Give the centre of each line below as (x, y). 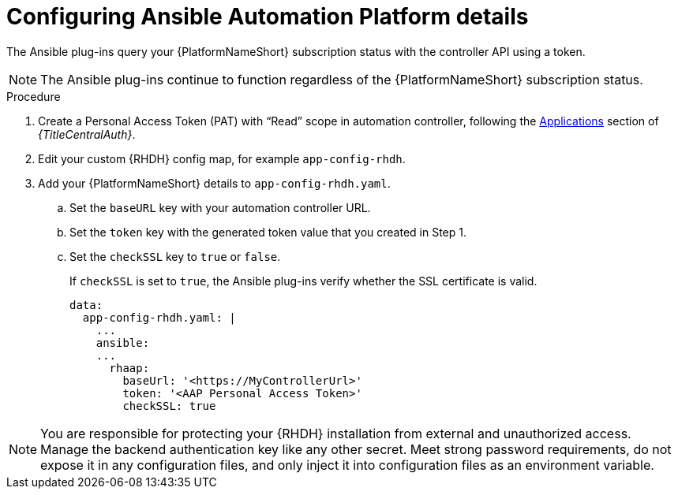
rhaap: (129, 368)
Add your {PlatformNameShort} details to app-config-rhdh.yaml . (214, 183)
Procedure (34, 96)
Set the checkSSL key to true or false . (175, 256)
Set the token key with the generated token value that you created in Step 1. (268, 232)
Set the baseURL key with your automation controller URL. (220, 207)
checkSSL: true (169, 406)
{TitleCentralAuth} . (87, 134)
